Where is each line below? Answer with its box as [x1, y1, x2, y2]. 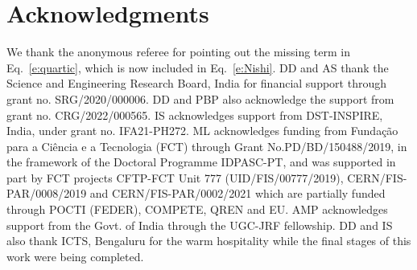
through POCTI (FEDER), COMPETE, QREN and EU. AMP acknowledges [6, 201, 388, 218]
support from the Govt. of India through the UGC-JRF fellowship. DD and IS [6, 216, 393, 233]
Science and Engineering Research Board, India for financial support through [6, 75, 386, 92]
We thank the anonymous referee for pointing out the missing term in [6, 43, 351, 60]
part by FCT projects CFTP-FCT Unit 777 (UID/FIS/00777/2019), [6, 169, 344, 186]
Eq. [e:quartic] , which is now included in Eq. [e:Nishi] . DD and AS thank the [6, 59, 389, 76]
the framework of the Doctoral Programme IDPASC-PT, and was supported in [6, 153, 396, 170]
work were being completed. [6, 247, 144, 264]
